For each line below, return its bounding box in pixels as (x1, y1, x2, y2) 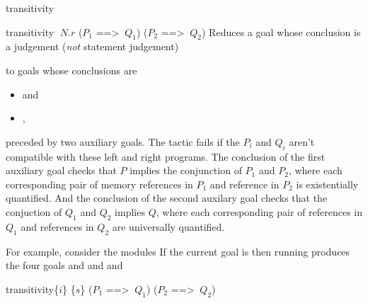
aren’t (289, 134, 315, 149)
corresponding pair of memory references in (6, 176, 193, 191)
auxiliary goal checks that (6, 163, 117, 178)
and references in (21, 219, 94, 234)
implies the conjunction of (130, 163, 242, 178)
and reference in (209, 176, 280, 191)
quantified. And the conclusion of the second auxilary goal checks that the (6, 190, 328, 205)
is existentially (296, 176, 359, 191)
